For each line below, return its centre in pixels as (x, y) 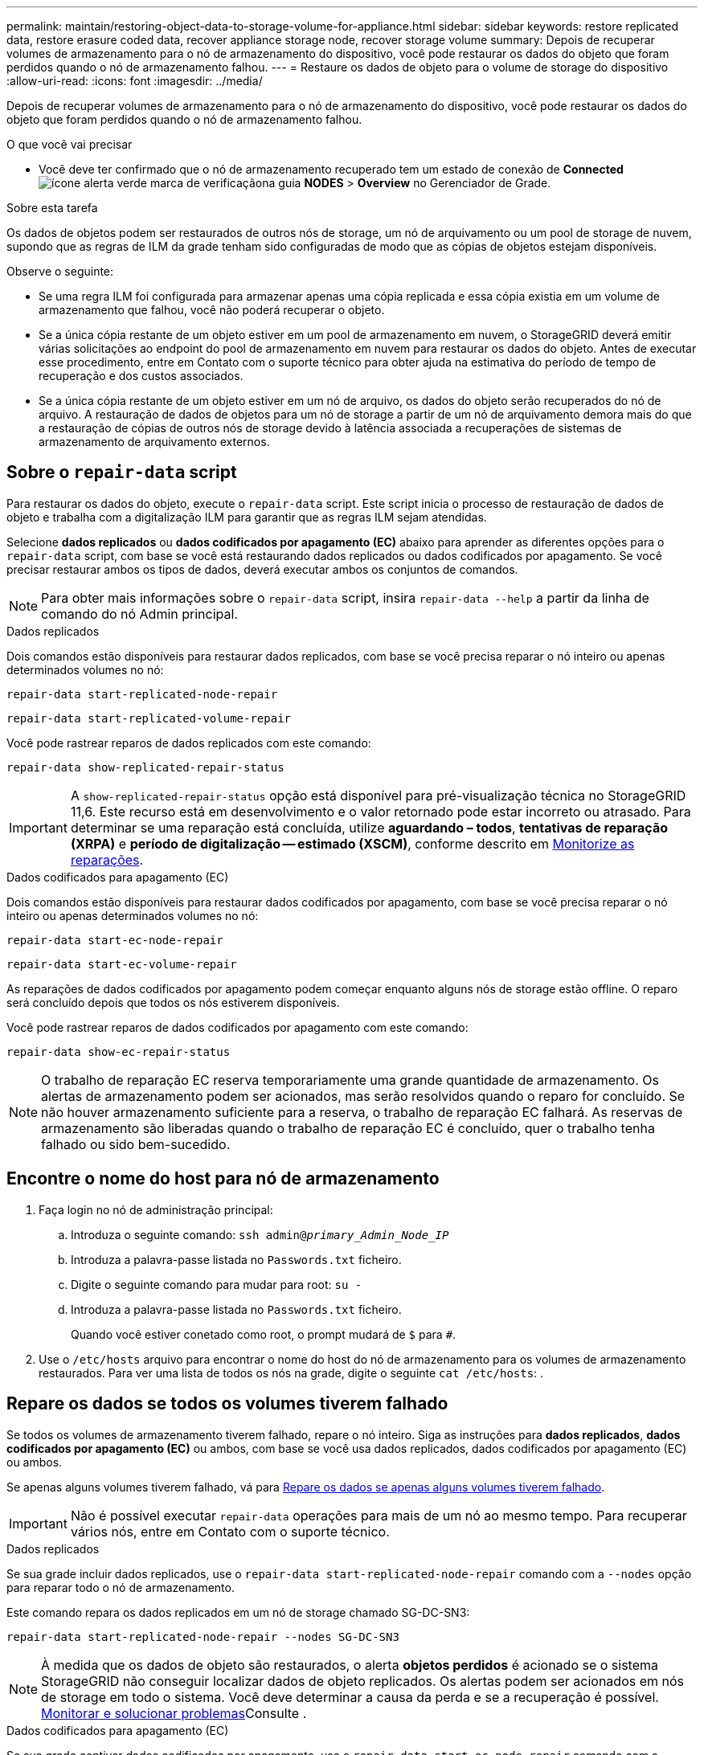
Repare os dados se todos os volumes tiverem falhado (227, 1404)
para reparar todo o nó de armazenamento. (121, 1587)
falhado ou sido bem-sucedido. (136, 1144)
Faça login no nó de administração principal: (156, 1209)
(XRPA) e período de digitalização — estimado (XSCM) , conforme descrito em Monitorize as (352, 843)
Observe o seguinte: (60, 271)
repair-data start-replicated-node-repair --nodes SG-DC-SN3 (203, 1636)
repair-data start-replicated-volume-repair (149, 718)
